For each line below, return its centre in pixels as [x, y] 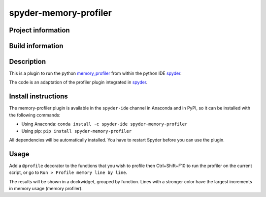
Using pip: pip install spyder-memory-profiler [77, 131]
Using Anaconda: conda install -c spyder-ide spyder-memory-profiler [104, 124]
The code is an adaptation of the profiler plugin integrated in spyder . [78, 82]
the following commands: [35, 115]
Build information [36, 46]
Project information [39, 30]
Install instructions [39, 97]
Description [28, 62]
